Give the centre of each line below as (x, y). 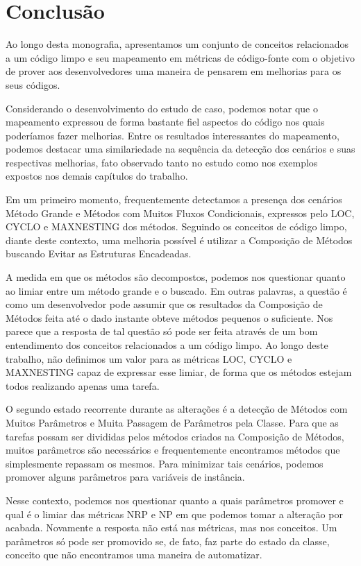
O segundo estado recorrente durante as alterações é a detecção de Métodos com (177, 409)
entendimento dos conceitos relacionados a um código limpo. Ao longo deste (167, 345)
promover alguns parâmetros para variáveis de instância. (125, 477)
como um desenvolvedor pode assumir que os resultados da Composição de (164, 304)
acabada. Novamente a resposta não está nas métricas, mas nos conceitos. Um (171, 528)
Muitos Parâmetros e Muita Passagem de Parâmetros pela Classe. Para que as (172, 422)
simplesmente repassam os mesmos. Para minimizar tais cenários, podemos (165, 463)
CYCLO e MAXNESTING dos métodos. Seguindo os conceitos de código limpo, (176, 226)
